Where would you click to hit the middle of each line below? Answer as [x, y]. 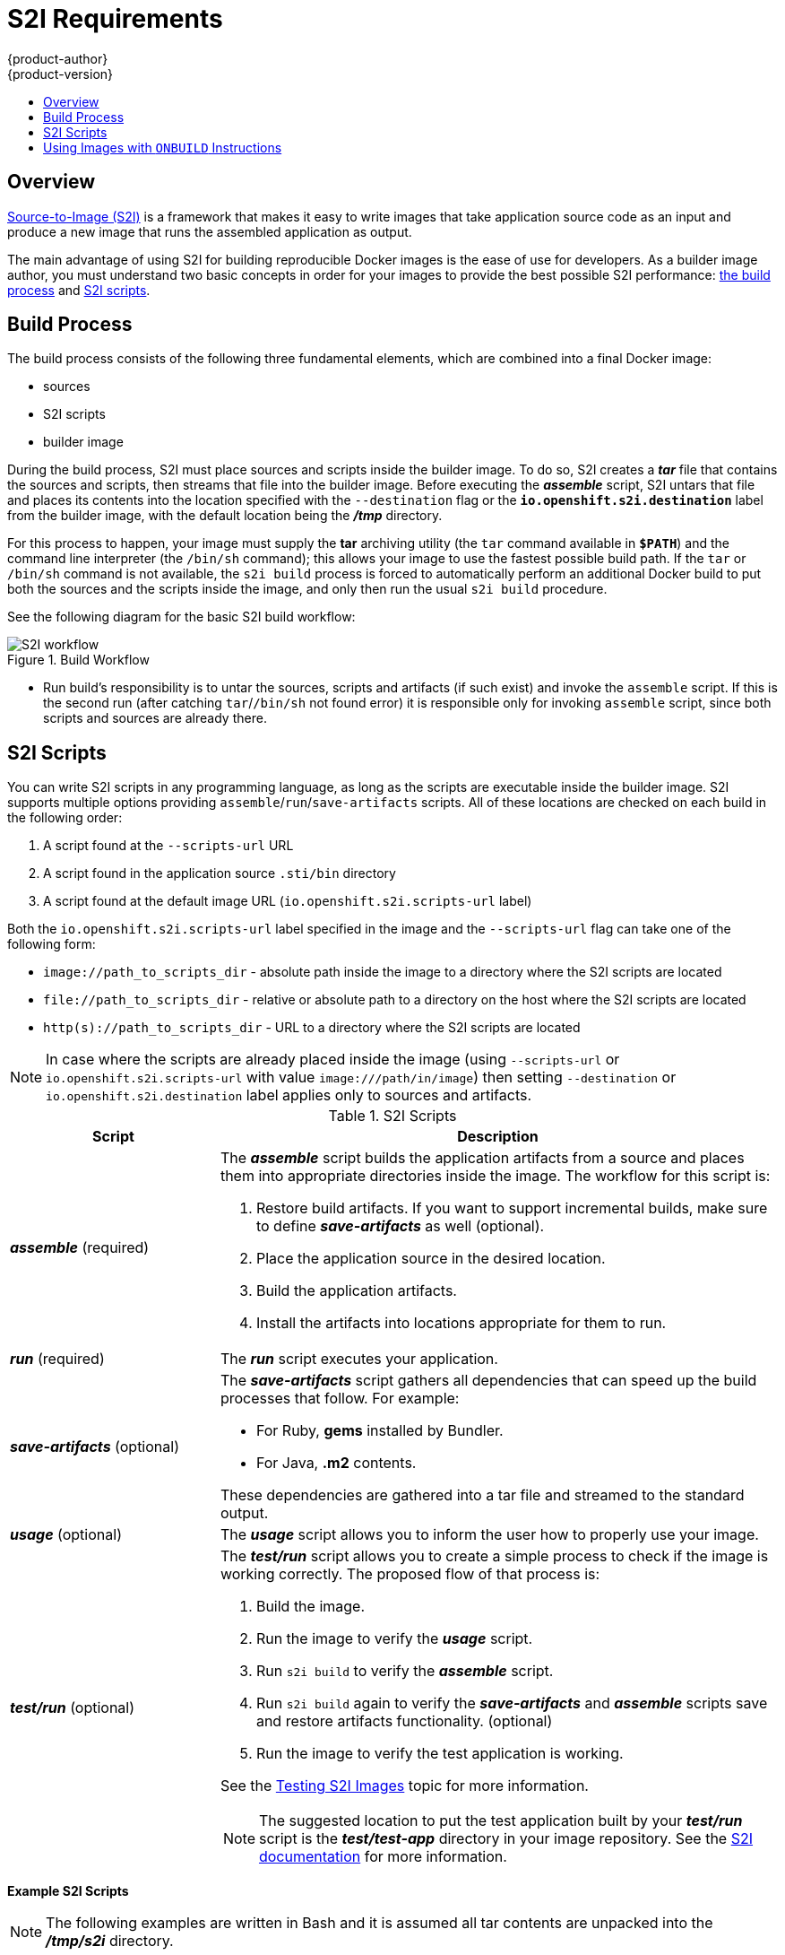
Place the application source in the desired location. [431, 1259]
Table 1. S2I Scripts [392, 1116]
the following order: [65, 818]
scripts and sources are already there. [155, 718]
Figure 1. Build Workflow [78, 660]
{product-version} [60, 74]
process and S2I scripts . [79, 290]
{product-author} [58, 58]
